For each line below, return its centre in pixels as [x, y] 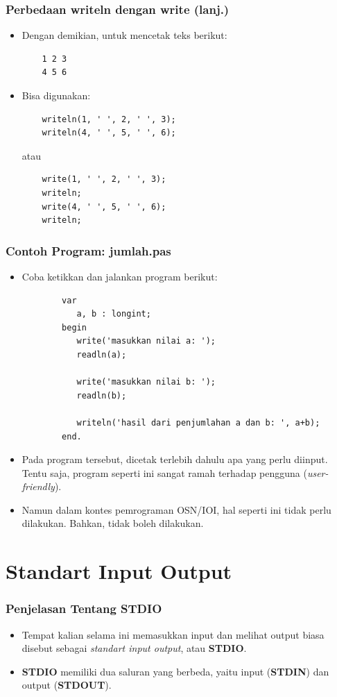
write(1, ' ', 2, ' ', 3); [104, 179]
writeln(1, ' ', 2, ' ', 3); [109, 119]
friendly [38, 486]
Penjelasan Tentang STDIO [84, 608]
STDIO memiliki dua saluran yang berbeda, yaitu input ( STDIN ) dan [175, 671]
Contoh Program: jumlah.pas [88, 250]
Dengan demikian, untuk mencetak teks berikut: [124, 35]
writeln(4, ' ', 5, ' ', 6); [109, 133]
